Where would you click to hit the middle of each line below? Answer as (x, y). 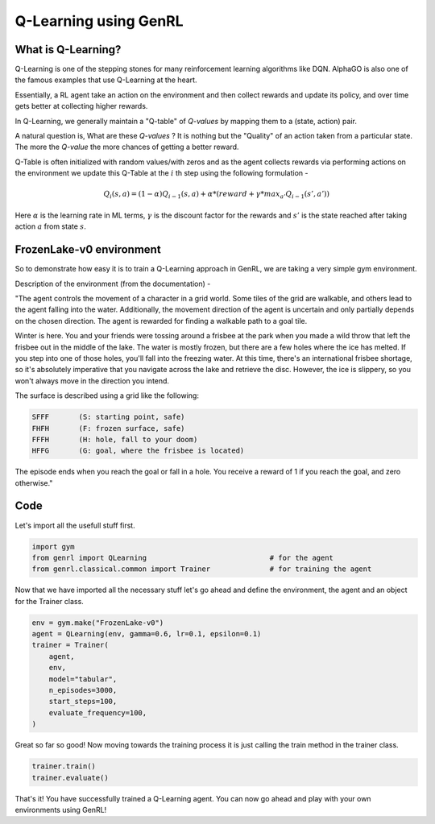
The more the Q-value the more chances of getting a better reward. (127, 147)
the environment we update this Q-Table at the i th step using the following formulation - (162, 173)
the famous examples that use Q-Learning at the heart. (106, 80)
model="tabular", (83, 679)
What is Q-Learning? (68, 50)
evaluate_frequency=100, (98, 712)
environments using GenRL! (61, 810)
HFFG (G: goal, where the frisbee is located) (138, 451)
